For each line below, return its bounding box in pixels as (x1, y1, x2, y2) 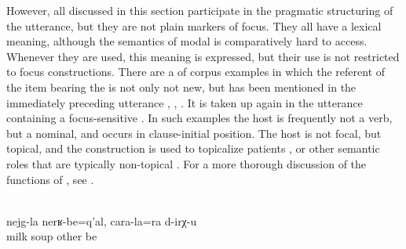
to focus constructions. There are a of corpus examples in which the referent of (6, 63, 386, 80)
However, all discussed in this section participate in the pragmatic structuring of (6, 2, 393, 18)
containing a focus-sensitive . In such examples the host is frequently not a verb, (6, 110, 393, 126)
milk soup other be (6, 228, 97, 244)
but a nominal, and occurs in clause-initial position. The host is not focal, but (6, 125, 382, 141)
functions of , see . (6, 171, 94, 187)
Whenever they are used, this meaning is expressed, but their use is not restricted (6, 48, 400, 64)
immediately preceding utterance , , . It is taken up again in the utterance (6, 94, 363, 110)
